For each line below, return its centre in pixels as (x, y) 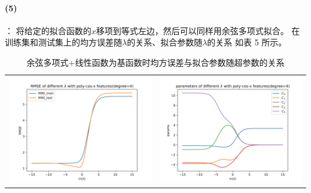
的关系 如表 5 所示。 (247, 42)
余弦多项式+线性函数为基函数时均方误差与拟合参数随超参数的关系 (155, 62)
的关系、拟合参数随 (165, 42)
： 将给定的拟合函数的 (48, 30)
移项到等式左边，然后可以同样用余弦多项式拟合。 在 (198, 30)
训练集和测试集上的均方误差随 (63, 42)
